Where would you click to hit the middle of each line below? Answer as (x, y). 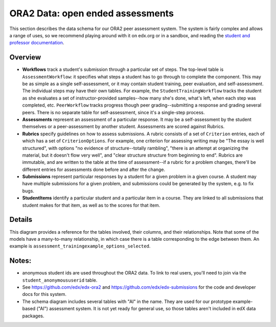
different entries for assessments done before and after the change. (94, 169)
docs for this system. (44, 294)
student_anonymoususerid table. (60, 280)
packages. (33, 316)
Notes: (20, 261)
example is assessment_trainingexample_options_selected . (80, 246)
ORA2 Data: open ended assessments (91, 13)
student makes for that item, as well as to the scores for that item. (91, 205)
